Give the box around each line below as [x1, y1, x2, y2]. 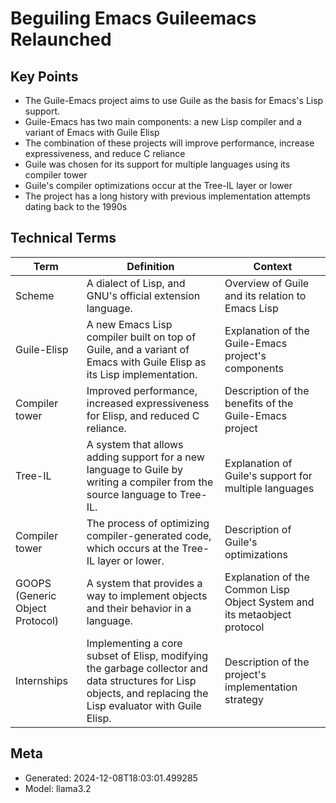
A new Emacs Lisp [86, 317, 173, 331]
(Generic [15, 588, 57, 602]
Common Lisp [224, 582, 290, 596]
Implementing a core [86, 636, 183, 650]
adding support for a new [86, 450, 205, 464]
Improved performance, [86, 383, 198, 397]
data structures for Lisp [86, 673, 197, 687]
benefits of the [224, 396, 294, 410]
